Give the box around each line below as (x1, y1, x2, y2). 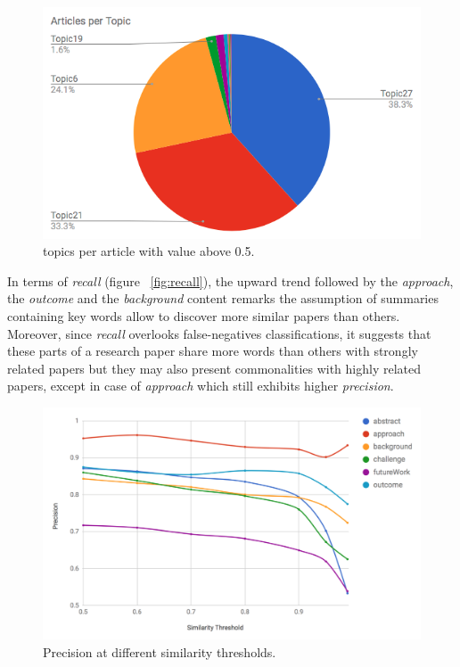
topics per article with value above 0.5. (43, 242, 255, 260)
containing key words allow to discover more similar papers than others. (7, 306, 400, 325)
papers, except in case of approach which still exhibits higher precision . (7, 376, 394, 395)
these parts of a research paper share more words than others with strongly (7, 342, 418, 360)
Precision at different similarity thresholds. (43, 642, 276, 661)
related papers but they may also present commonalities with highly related (7, 358, 422, 377)
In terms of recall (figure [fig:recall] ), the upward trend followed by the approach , (7, 271, 454, 290)
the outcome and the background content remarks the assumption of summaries (7, 289, 439, 308)
